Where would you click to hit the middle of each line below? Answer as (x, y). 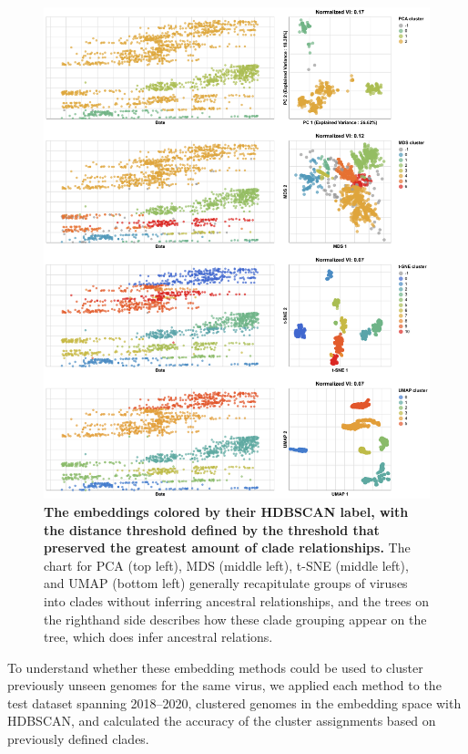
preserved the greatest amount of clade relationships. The (227, 547)
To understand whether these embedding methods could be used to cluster (215, 667)
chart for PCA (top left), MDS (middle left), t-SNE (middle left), (226, 565)
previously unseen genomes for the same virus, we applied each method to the (224, 685)
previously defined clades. (78, 739)
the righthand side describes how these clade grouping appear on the (235, 619)
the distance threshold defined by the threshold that (212, 529)
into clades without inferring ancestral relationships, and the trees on (236, 600)
